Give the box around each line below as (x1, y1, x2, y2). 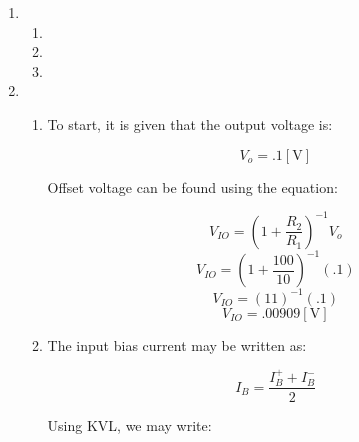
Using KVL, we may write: (47, 414, 212, 435)
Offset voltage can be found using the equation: (47, 176, 338, 197)
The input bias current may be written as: (47, 334, 307, 355)
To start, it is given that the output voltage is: (47, 113, 333, 134)
